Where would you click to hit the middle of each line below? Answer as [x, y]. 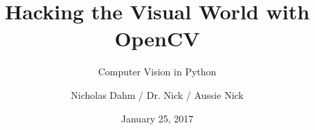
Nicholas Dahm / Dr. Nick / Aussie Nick [157, 94]
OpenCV [157, 38]
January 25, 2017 [157, 118]
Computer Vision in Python [157, 72]
